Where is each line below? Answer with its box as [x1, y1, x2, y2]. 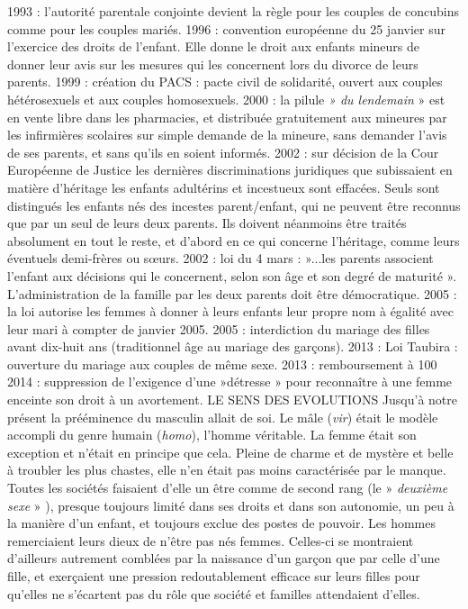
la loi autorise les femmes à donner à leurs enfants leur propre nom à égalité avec [7, 302, 454, 321]
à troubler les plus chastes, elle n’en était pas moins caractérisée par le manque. [7, 460, 446, 479]
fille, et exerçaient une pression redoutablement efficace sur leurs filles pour [7, 567, 420, 585]
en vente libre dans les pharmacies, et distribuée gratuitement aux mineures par [7, 107, 447, 126]
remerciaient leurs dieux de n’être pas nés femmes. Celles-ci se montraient [7, 531, 414, 550]
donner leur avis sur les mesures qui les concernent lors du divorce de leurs [7, 54, 418, 73]
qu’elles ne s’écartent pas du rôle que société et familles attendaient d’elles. [7, 584, 420, 603]
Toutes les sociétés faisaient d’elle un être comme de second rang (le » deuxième [7, 478, 448, 497]
